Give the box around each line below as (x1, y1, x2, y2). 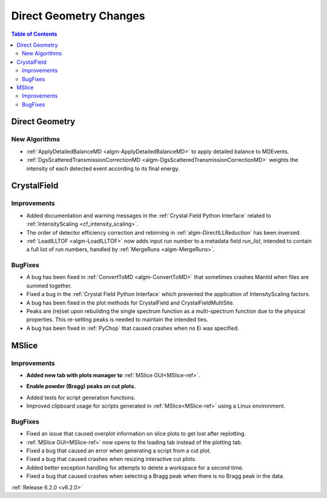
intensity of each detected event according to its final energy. (26, 164, 180, 172)
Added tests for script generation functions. (26, 394, 136, 401)
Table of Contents (11, 30, 58, 38)
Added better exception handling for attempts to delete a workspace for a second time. (26, 464, 244, 471)
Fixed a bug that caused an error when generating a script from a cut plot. (26, 447, 211, 454)
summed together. (26, 282, 72, 289)
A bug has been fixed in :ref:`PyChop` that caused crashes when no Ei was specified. (26, 325, 239, 332)
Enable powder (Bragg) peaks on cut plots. (26, 383, 136, 390)
